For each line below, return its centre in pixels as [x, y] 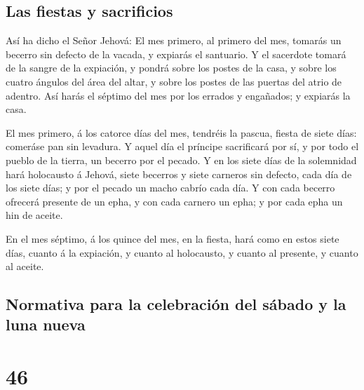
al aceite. [25, 266]
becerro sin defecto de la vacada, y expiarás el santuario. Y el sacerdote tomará [176, 54]
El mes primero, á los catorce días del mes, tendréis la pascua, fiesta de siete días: [181, 132]
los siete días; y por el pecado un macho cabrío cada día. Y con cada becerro [170, 188]
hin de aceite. [34, 215]
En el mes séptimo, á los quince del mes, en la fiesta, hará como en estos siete [173, 238]
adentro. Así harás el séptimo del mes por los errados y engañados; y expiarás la [178, 95]
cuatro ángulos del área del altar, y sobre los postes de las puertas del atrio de [174, 81]
